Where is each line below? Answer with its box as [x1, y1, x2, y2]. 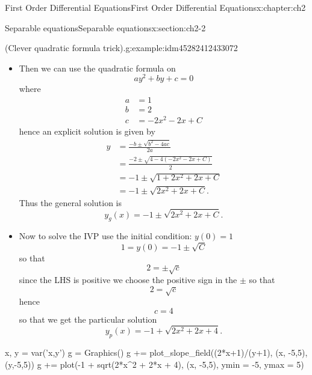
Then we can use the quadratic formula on [19, 61, 176, 74]
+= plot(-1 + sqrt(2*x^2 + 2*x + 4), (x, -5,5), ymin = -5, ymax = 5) [44, 358, 304, 370]
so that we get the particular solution [19, 312, 157, 325]
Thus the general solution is [19, 196, 122, 209]
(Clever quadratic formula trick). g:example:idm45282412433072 [5, 41, 238, 54]
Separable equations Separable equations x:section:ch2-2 [5, 21, 206, 34]
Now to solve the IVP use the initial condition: [19, 230, 192, 242]
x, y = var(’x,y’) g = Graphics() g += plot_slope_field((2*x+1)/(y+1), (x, [5, 346, 285, 359]
